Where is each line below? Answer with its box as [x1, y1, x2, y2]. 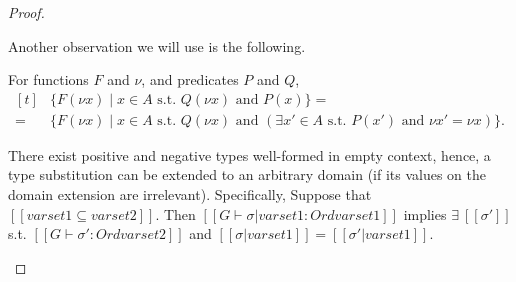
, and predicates [141, 69, 239, 90]
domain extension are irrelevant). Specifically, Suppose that [8, 184, 372, 205]
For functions [8, 69, 89, 90]
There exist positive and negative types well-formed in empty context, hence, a [8, 144, 491, 165]
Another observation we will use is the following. [8, 35, 306, 56]
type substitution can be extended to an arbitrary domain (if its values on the [8, 164, 487, 185]
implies [403, 203, 447, 224]
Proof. [8, 2, 45, 22]
